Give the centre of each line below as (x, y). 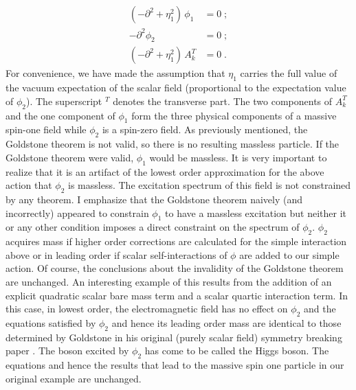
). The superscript (64, 101)
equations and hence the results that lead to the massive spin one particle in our (175, 365)
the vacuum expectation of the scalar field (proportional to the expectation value (176, 88)
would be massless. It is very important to (238, 157)
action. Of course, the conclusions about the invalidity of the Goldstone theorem (175, 268)
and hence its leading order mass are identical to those (226, 322)
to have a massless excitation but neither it (256, 213)
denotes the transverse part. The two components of (223, 101)
